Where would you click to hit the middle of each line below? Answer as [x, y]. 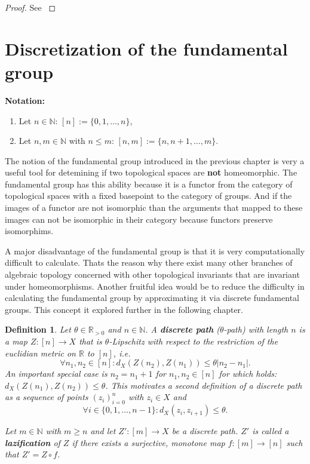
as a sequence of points [47, 397]
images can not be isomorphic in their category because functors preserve [139, 219]
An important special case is [56, 374]
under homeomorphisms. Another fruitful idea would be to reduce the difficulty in [155, 286]
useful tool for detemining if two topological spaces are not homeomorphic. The [151, 172]
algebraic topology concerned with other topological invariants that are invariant [152, 274]
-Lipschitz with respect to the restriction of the [194, 341]
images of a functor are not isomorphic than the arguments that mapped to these [154, 208]
